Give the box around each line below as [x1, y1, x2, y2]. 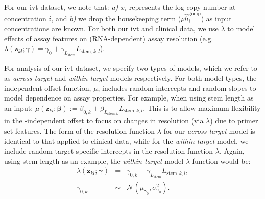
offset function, [44, 82, 91, 93]
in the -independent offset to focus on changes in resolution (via [4, 115, 204, 126]
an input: [4, 102, 33, 113]
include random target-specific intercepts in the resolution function [4, 145, 213, 156]
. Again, [219, 145, 245, 156]
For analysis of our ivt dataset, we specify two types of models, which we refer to [4, 62, 257, 73]
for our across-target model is [163, 125, 255, 136]
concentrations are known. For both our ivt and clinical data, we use [4, 22, 219, 33]
